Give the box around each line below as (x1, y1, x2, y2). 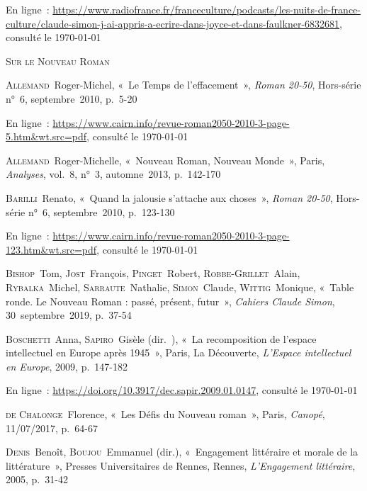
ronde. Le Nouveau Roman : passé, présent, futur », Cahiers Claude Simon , (6, 293, 335, 308)
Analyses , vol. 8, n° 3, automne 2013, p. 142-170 (6, 167, 221, 181)
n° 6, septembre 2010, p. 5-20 (6, 91, 137, 106)
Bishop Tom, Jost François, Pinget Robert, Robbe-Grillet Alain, (6, 266, 300, 281)
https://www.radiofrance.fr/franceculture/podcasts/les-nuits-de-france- (52, 2, 361, 16)
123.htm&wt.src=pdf (6, 242, 97, 256)
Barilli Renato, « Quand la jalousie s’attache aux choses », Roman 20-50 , (6, 190, 333, 205)
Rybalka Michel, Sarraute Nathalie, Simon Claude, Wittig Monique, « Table (6, 279, 354, 294)
